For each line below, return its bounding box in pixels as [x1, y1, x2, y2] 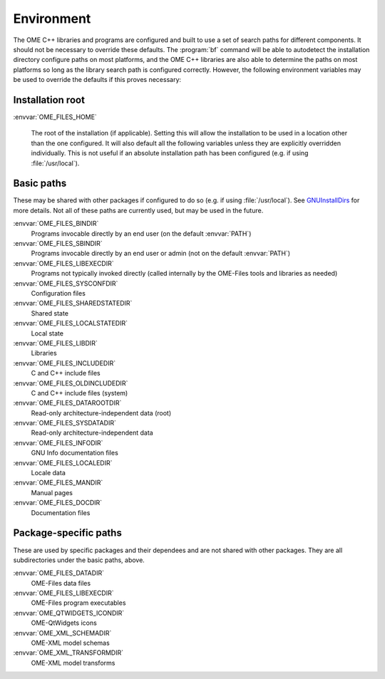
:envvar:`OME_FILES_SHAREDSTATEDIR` [13, 299, 133, 308]
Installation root [13, 93, 86, 106]
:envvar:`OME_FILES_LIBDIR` [13, 338, 98, 347]
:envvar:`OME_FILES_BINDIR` [13, 219, 99, 228]
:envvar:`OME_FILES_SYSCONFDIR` [13, 279, 118, 288]
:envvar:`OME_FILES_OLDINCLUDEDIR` [13, 378, 128, 388]
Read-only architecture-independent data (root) [31, 408, 172, 417]
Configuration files [31, 289, 86, 297]
